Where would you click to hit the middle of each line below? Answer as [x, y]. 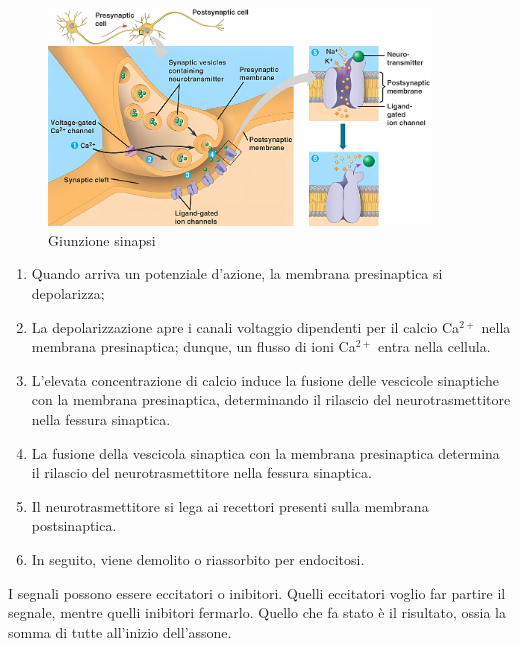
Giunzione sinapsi [102, 239]
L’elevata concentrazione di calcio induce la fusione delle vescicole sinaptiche [265, 379]
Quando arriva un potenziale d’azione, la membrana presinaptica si [237, 273]
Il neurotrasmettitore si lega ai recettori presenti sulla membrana [230, 505]
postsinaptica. [74, 525]
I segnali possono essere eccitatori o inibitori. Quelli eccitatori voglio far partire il [257, 592]
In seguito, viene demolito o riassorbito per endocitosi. [198, 558]
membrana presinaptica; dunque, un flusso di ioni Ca [193, 346]
